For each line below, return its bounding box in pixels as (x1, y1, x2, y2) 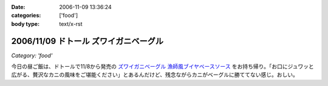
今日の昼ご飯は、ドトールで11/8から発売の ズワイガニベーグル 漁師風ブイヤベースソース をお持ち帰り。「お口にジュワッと (11, 63, 314, 70)
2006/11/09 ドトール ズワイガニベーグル (11, 36, 164, 46)
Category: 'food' (11, 52, 53, 59)
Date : (11, 4, 26, 10)
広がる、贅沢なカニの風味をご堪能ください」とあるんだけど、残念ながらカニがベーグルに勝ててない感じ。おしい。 (11, 71, 299, 78)
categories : (11, 12, 41, 19)
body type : (11, 20, 39, 27)
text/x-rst (59, 20, 83, 27)
